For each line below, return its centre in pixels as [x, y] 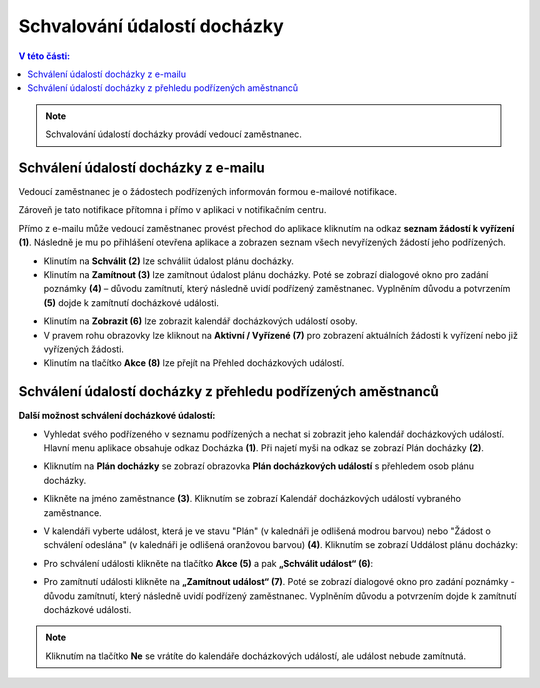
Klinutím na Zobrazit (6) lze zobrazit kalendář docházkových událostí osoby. [201, 321]
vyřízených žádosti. [84, 349]
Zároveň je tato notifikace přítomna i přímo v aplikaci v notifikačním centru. [172, 210]
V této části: [44, 56]
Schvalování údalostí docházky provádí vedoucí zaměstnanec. [173, 134]
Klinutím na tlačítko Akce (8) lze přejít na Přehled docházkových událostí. [194, 363]
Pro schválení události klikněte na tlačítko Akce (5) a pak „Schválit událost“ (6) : [208, 563]
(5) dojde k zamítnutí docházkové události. [131, 302]
